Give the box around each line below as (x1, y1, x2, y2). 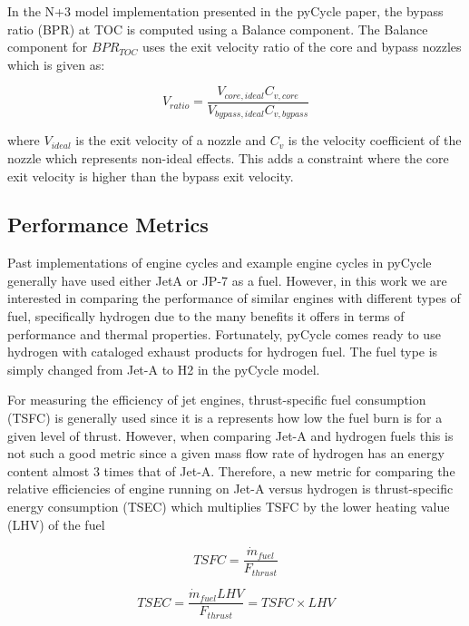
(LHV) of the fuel (7, 514, 105, 533)
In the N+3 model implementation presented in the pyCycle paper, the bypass (7, 2, 444, 20)
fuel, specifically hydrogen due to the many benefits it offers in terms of (7, 307, 405, 326)
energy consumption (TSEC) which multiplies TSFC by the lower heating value (7, 497, 450, 516)
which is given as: (7, 54, 105, 73)
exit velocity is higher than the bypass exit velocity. (7, 166, 294, 185)
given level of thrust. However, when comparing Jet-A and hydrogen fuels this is (7, 425, 454, 445)
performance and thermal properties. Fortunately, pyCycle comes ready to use (7, 324, 441, 343)
